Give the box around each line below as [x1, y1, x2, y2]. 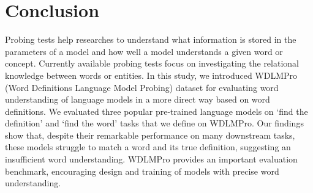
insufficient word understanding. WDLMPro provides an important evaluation [5, 153, 298, 166]
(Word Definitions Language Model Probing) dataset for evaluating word [5, 81, 279, 93]
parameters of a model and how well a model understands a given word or [5, 45, 283, 57]
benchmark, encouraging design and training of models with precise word [5, 164, 279, 177]
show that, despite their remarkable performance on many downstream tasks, [5, 128, 295, 141]
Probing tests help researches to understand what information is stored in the [5, 33, 296, 46]
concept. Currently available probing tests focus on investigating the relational [5, 57, 299, 70]
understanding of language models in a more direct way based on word [5, 93, 270, 106]
